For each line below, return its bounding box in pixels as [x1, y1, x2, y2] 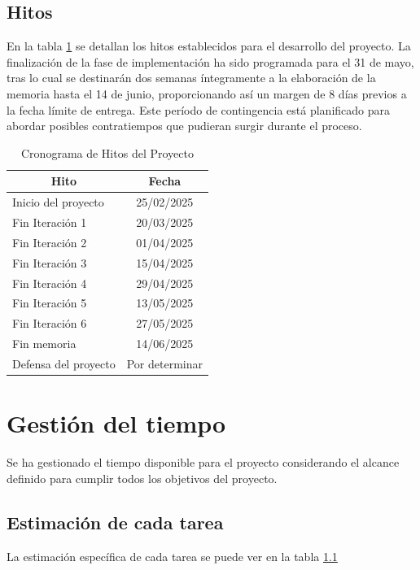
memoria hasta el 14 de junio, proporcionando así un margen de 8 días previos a [7, 85, 407, 102]
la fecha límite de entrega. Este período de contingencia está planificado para [7, 101, 391, 118]
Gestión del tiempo [7, 407, 226, 440]
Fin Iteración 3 [12, 254, 87, 271]
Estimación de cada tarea [7, 509, 224, 534]
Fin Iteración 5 [12, 294, 87, 311]
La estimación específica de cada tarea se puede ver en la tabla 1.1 [7, 547, 338, 564]
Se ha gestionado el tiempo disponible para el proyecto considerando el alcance [7, 454, 400, 471]
